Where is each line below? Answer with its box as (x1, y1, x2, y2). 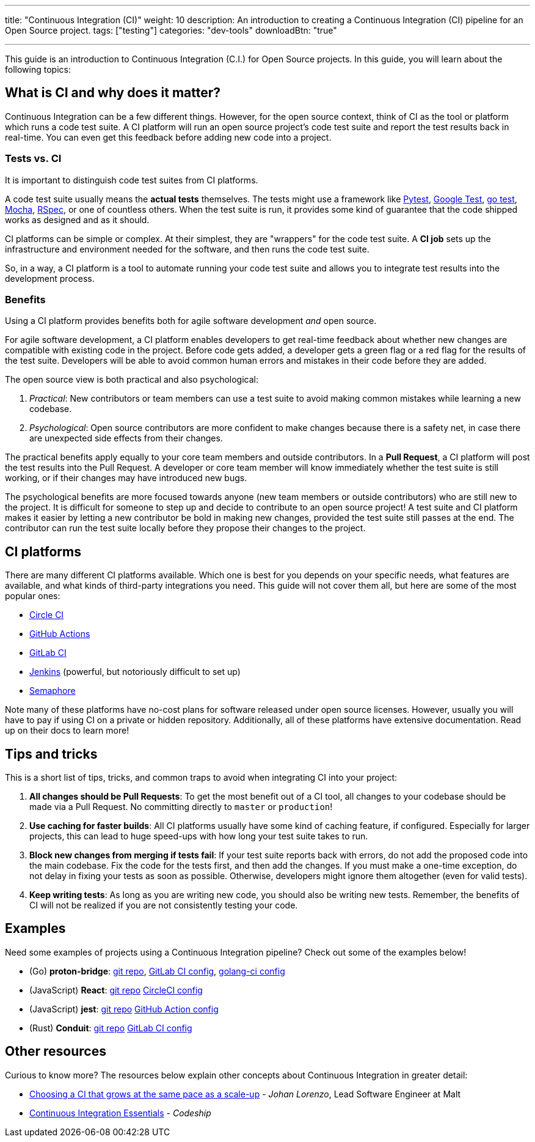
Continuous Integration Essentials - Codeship (29, 1107, 211, 1118)
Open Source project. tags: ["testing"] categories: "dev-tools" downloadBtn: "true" (5, 25, 337, 35)
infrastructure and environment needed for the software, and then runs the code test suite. (5, 243, 369, 254)
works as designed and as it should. (5, 214, 150, 225)
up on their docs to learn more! (5, 725, 129, 736)
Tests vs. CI (5, 152, 62, 165)
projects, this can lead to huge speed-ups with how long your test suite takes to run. (29, 831, 368, 842)
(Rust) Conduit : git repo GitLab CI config (29, 1022, 192, 1033)
